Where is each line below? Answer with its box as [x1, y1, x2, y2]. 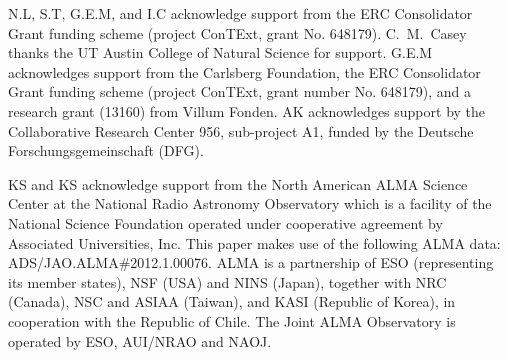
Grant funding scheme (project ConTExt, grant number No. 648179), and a [8, 81, 471, 102]
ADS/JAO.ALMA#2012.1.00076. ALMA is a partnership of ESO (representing [8, 252, 494, 273]
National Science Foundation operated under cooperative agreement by [8, 212, 443, 233]
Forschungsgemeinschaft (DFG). [8, 140, 204, 161]
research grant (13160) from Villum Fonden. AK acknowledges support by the [8, 100, 486, 121]
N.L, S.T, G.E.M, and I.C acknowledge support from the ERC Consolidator [8, 3, 473, 23]
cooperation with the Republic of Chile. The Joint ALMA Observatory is [8, 310, 456, 331]
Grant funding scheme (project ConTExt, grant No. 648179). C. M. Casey [8, 22, 467, 43]
